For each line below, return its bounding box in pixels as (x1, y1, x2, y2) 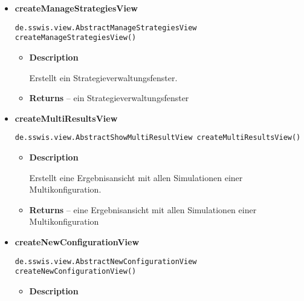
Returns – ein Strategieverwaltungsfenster (29, 91, 189, 104)
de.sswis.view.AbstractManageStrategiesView (15, 23, 197, 32)
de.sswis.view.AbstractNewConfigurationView (15, 257, 197, 266)
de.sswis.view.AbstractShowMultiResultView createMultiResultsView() (15, 133, 301, 142)
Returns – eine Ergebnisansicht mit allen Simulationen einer (29, 203, 257, 216)
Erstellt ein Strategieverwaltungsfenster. (29, 71, 178, 84)
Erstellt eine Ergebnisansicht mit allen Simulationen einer (29, 171, 243, 184)
